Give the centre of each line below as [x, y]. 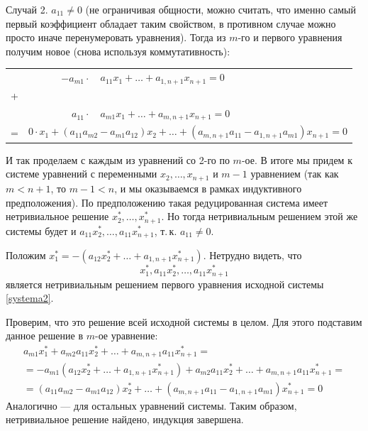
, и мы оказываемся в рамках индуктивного [208, 188]
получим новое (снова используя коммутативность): [118, 51]
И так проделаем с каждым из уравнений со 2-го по [118, 159]
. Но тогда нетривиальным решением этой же [260, 216]
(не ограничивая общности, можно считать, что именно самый [221, 9]
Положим [26, 255]
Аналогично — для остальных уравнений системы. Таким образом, [151, 405]
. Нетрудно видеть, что [252, 255]
